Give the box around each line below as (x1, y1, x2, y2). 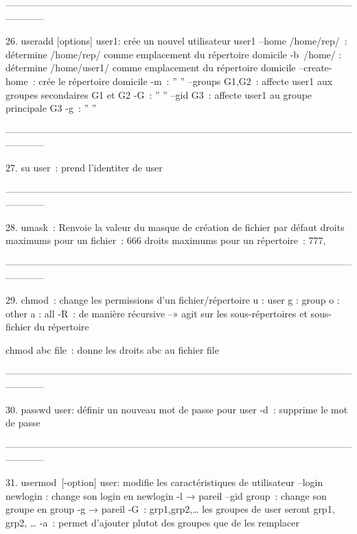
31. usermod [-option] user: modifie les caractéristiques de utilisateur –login (5, 475, 323, 489)
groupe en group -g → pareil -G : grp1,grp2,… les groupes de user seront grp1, (5, 502, 335, 516)
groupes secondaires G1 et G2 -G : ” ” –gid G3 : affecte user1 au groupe (5, 87, 312, 101)
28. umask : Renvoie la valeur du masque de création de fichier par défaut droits (5, 219, 345, 234)
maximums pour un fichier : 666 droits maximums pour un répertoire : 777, (5, 233, 326, 247)
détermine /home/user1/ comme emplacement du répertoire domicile (5, 60, 296, 75)
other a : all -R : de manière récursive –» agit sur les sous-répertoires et (5, 306, 308, 320)
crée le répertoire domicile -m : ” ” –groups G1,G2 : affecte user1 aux (38, 73, 333, 88)
